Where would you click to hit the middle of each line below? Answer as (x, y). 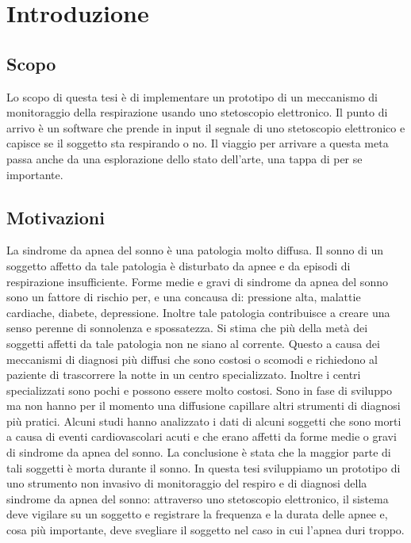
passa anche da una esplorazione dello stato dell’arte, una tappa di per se (184, 158)
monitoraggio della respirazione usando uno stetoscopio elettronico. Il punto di (197, 112)
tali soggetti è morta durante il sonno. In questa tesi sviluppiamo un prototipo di (204, 467)
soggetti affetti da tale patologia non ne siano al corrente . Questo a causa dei (193, 343)
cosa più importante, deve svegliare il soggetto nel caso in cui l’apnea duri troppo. (205, 530)
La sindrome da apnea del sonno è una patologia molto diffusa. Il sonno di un (195, 250)
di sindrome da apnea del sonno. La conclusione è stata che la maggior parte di (199, 452)
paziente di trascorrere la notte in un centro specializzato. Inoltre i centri (184, 375)
